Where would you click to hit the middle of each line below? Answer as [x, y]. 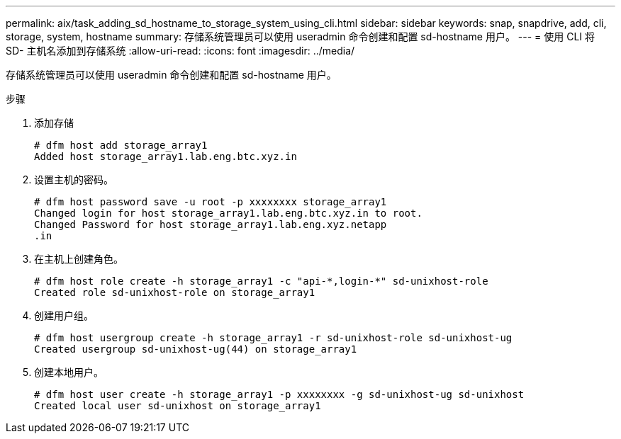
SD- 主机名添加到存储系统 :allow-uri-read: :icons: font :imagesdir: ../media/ [180, 51]
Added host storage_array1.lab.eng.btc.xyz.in [166, 156]
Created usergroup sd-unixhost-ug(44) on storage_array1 [196, 349]
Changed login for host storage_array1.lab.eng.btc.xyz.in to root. [228, 213]
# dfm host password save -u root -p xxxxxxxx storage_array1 [211, 202]
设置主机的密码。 [74, 179]
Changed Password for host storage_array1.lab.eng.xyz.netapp [211, 224]
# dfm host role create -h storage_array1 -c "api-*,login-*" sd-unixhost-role [261, 281]
